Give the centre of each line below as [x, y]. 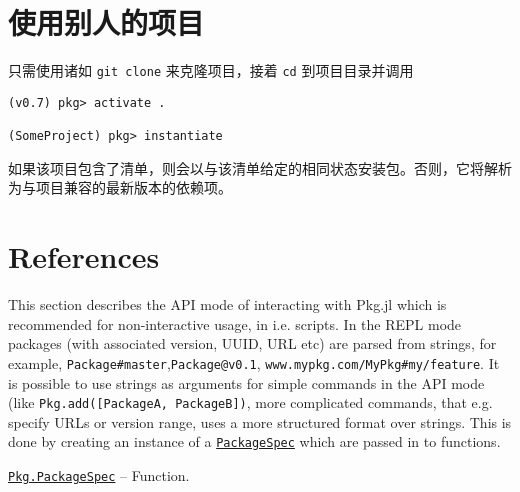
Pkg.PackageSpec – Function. [99, 475]
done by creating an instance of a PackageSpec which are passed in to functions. [254, 441]
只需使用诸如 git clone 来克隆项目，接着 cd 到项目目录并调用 [211, 70]
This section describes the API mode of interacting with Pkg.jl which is [227, 304]
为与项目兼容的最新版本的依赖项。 [120, 187]
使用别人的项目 [106, 22]
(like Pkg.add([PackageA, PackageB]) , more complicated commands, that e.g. [250, 402]
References [84, 256]
